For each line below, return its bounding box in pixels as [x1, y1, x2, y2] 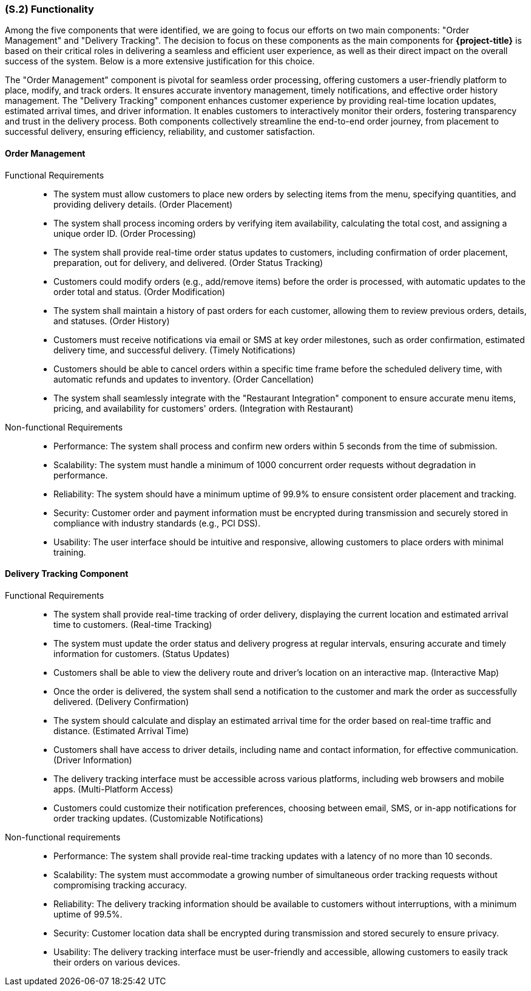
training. [53, 547, 86, 557]
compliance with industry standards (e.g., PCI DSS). [53, 517, 261, 528]
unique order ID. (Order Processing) [53, 228, 196, 239]
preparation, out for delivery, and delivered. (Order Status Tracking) [53, 257, 323, 268]
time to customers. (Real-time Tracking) [53, 619, 212, 630]
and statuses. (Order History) [53, 315, 170, 326]
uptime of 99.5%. [53, 908, 123, 919]
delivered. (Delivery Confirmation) [53, 696, 189, 707]
